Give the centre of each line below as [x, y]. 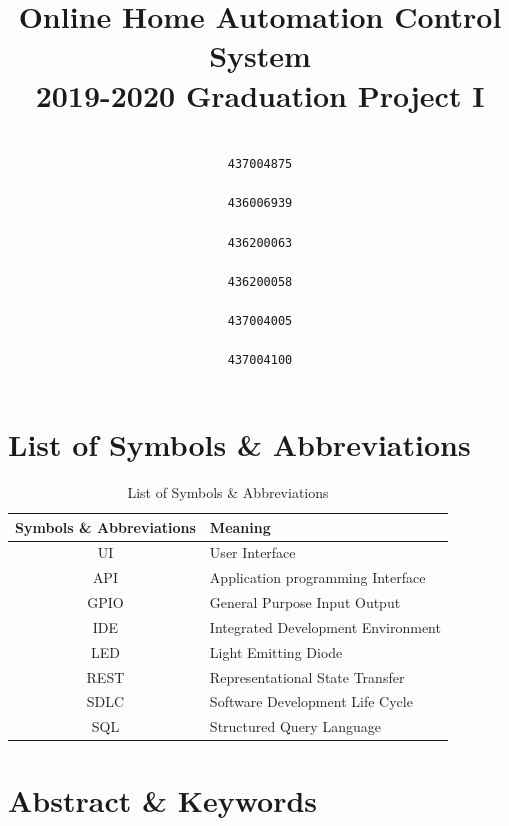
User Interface [252, 552]
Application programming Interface [317, 577]
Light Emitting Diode [276, 651]
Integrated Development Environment [325, 626]
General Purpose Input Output [305, 602]
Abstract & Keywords [163, 799]
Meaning [240, 526]
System [260, 55]
